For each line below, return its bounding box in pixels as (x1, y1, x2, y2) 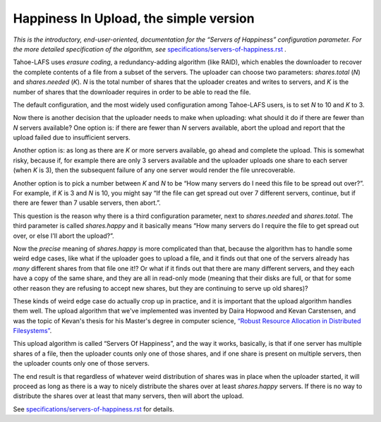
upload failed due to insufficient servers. (13, 133, 131, 142)
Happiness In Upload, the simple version (13, 11, 255, 26)
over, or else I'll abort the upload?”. (13, 231, 114, 240)
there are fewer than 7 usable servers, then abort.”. (13, 198, 162, 207)
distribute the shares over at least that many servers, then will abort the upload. (13, 392, 244, 400)
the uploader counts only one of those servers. (13, 359, 150, 368)
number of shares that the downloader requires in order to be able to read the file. (13, 88, 251, 96)
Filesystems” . (13, 327, 52, 335)
